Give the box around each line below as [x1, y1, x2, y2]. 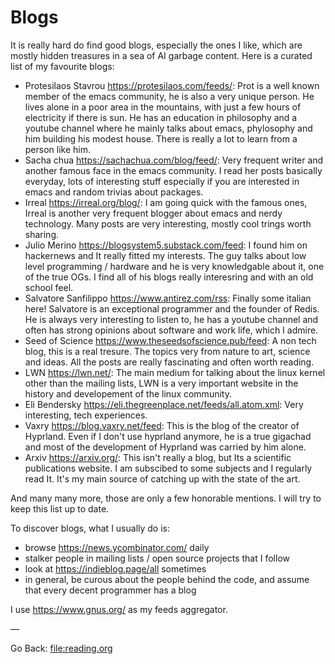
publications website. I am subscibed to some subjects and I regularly [24, 462, 313, 474]
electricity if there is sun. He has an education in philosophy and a [24, 111, 298, 123]
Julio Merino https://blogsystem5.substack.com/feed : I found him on [24, 239, 308, 251]
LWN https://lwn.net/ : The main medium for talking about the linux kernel [24, 366, 326, 378]
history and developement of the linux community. [24, 387, 232, 400]
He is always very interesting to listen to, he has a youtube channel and [24, 313, 319, 325]
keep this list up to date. [10, 502, 110, 515]
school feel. [24, 281, 74, 293]
